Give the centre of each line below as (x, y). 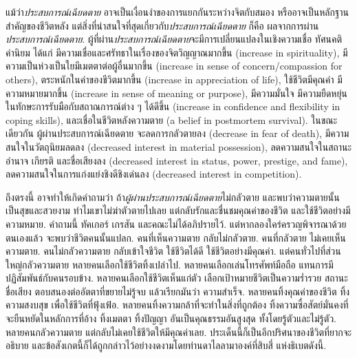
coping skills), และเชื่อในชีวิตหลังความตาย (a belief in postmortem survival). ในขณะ (172, 119)
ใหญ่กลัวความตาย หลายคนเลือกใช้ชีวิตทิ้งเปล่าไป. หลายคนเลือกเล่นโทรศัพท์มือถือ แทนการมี (170, 264)
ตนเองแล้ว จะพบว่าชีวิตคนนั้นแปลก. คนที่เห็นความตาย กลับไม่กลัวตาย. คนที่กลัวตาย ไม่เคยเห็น (176, 237)
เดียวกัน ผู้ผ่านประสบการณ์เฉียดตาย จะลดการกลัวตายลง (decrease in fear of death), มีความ (177, 133)
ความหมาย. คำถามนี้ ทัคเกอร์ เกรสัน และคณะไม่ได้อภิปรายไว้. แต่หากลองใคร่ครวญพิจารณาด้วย (176, 223)
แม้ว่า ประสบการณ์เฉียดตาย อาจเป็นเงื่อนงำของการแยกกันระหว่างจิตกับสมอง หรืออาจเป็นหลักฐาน (177, 12)
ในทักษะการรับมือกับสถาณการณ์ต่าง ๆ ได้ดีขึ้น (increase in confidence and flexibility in (173, 106)
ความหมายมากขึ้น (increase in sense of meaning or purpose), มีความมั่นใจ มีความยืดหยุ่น (176, 93)
